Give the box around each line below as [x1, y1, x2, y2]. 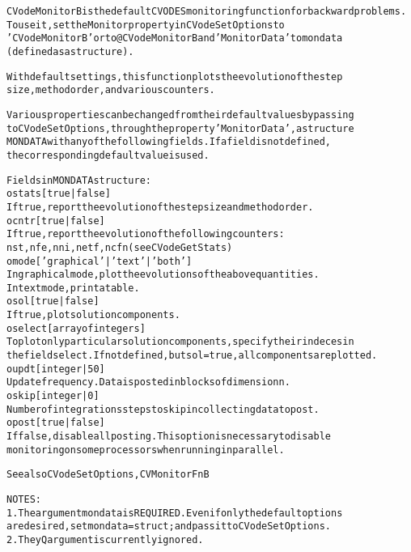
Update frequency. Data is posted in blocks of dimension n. [6, 376, 290, 389]
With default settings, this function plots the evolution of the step [6, 70, 343, 83]
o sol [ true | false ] [6, 295, 100, 308]
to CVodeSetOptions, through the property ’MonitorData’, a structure [6, 122, 354, 134]
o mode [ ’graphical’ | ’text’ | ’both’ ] [6, 255, 193, 267]
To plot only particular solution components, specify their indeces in [6, 336, 354, 348]
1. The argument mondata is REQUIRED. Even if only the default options [6, 507, 343, 519]
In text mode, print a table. [6, 282, 140, 294]
